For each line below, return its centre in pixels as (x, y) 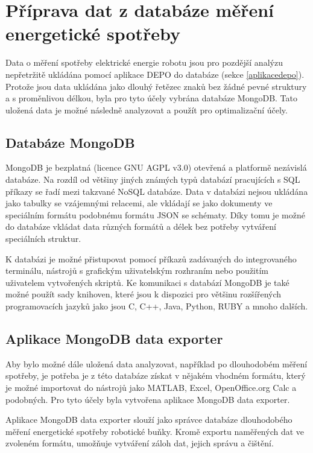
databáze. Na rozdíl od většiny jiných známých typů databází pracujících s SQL (153, 179)
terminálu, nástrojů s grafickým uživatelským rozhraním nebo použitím (137, 271)
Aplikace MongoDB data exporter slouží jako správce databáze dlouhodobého (149, 420)
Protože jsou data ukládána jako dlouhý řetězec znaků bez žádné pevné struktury (156, 86)
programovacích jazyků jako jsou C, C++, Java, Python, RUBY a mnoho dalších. (157, 306)
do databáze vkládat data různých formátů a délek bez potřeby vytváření (141, 227)
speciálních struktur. (43, 239)
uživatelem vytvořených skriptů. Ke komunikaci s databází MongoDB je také (147, 282)
